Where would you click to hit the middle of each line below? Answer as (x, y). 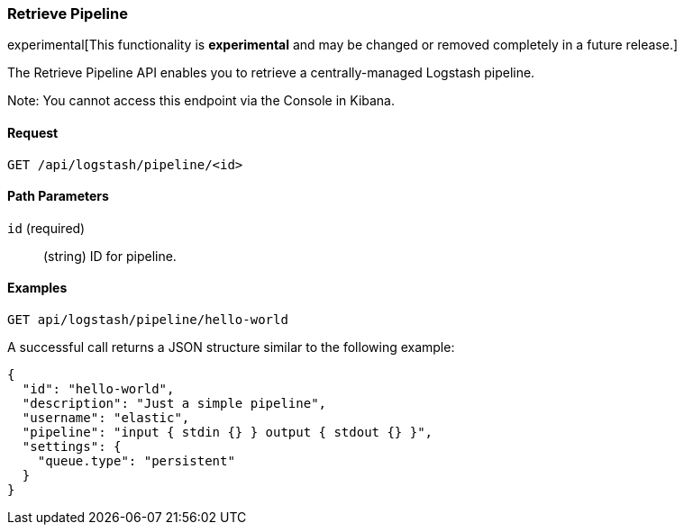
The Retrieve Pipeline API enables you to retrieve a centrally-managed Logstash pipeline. (271, 73)
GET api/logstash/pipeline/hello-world (148, 320)
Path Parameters (58, 196)
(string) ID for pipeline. (110, 256)
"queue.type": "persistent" (136, 461)
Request (33, 132)
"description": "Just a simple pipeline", (174, 404)
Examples (37, 288)
